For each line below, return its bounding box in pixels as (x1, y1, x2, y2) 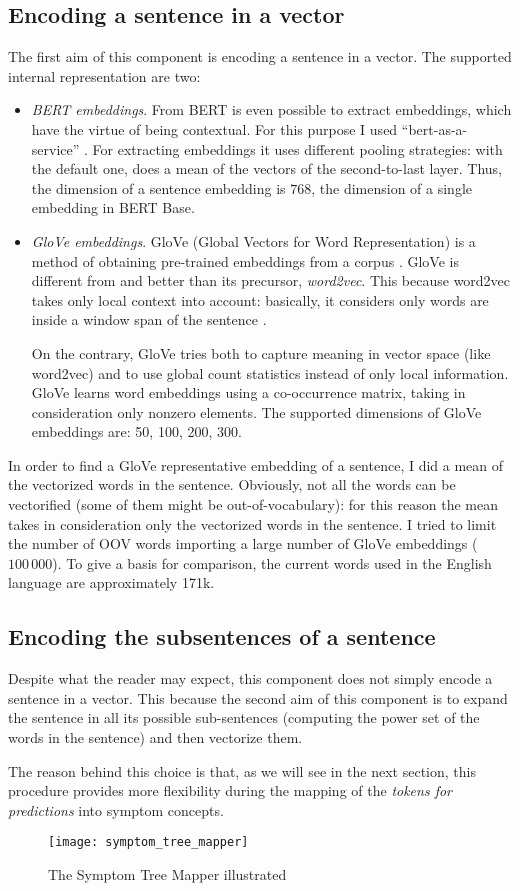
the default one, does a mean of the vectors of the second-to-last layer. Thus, (31, 158, 502, 179)
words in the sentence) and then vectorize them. (8, 727, 303, 748)
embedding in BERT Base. (31, 197, 195, 218)
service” (31, 138, 80, 159)
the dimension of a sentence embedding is (31, 177, 286, 198)
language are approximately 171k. (8, 572, 215, 593)
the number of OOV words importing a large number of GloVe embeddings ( (8, 533, 478, 554)
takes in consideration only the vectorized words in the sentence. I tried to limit (8, 513, 497, 534)
